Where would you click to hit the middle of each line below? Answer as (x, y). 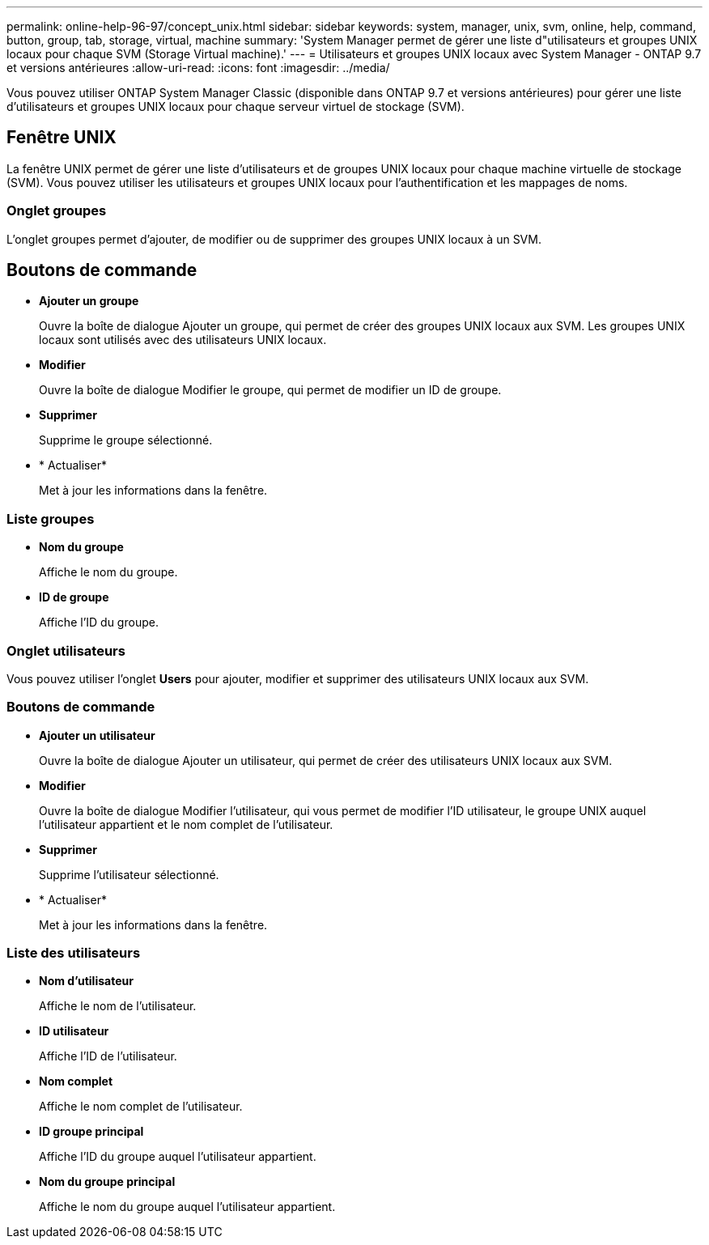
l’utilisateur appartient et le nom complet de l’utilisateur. (186, 824)
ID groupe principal (91, 1132)
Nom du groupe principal (107, 1182)
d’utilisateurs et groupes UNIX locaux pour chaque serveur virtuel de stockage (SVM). (236, 106)
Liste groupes (51, 518)
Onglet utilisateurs (66, 650)
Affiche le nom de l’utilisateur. (118, 1006)
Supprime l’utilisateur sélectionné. (129, 874)
